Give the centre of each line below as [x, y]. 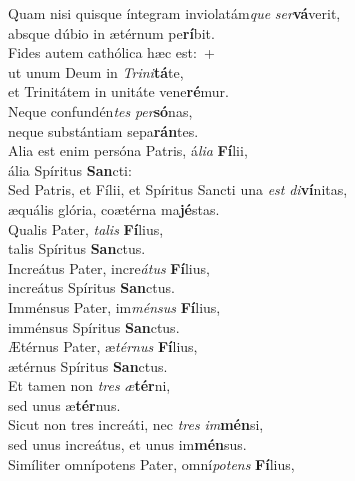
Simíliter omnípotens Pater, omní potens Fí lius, [151, 463]
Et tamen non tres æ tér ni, [89, 385]
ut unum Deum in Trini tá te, [96, 71]
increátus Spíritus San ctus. [91, 287]
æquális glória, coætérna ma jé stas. [114, 208]
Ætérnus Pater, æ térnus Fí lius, [103, 346]
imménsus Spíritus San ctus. [94, 326]
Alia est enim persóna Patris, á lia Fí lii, [128, 150]
